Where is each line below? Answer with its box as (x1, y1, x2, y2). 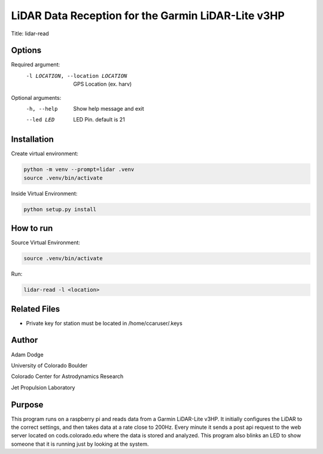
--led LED (26, 117, 55, 123)
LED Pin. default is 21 (73, 116, 125, 123)
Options (11, 45, 42, 56)
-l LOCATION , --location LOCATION (26, 72, 127, 79)
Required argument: (11, 61, 60, 68)
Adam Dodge (11, 351, 44, 358)
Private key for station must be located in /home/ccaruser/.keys (26, 319, 182, 327)
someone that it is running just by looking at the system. (11, 440, 149, 447)
